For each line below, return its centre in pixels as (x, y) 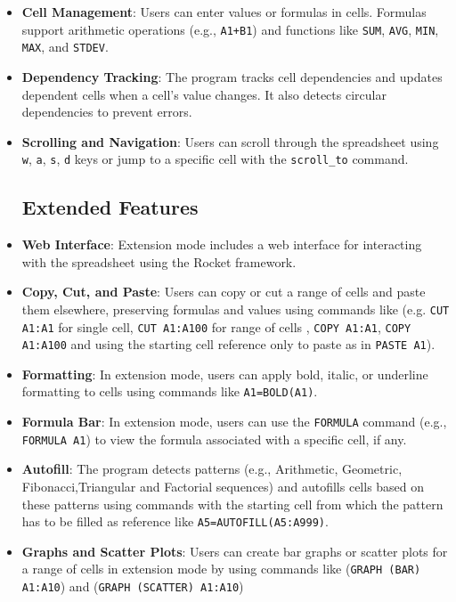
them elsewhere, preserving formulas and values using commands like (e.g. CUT (236, 309)
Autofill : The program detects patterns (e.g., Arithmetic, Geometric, (212, 469)
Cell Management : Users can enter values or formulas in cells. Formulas (224, 12)
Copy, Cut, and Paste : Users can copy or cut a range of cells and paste (224, 292)
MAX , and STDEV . (65, 47)
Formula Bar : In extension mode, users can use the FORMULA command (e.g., (234, 422)
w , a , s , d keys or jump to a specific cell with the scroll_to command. (215, 159)
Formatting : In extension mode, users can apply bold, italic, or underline (225, 374)
